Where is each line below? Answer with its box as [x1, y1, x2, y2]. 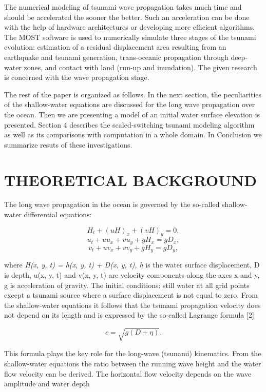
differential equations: [24, 209, 92, 220]
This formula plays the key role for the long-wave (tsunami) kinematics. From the [4, 348, 261, 359]
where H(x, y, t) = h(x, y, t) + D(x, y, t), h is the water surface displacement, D [4, 259, 260, 270]
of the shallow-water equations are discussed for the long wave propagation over [4, 99, 255, 110]
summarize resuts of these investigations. [4, 139, 132, 150]
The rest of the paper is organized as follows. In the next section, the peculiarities [4, 89, 262, 99]
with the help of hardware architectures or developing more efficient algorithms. [4, 22, 255, 32]
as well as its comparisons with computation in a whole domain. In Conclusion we [4, 129, 262, 140]
